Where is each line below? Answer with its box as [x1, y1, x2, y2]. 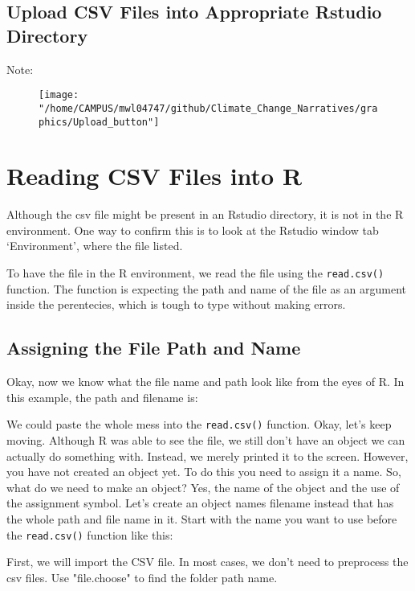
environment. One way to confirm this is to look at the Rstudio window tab [6, 221, 379, 238]
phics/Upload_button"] [39, 116, 160, 128]
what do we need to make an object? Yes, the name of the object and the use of [6, 478, 400, 495]
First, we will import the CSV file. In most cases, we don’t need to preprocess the [6, 553, 409, 570]
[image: [39, 89, 79, 101]
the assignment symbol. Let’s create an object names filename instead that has [6, 495, 394, 511]
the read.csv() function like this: [6, 526, 173, 543]
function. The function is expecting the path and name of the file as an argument [6, 280, 406, 297]
